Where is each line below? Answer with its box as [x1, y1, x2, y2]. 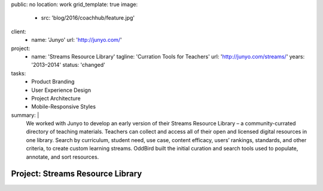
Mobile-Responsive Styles [31, 103, 96, 110]
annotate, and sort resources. [26, 153, 99, 161]
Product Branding [31, 78, 75, 85]
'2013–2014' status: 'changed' [31, 61, 106, 69]
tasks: [11, 69, 26, 77]
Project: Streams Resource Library [11, 169, 142, 179]
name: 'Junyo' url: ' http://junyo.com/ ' [31, 36, 122, 44]
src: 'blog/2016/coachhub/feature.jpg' [41, 14, 135, 21]
